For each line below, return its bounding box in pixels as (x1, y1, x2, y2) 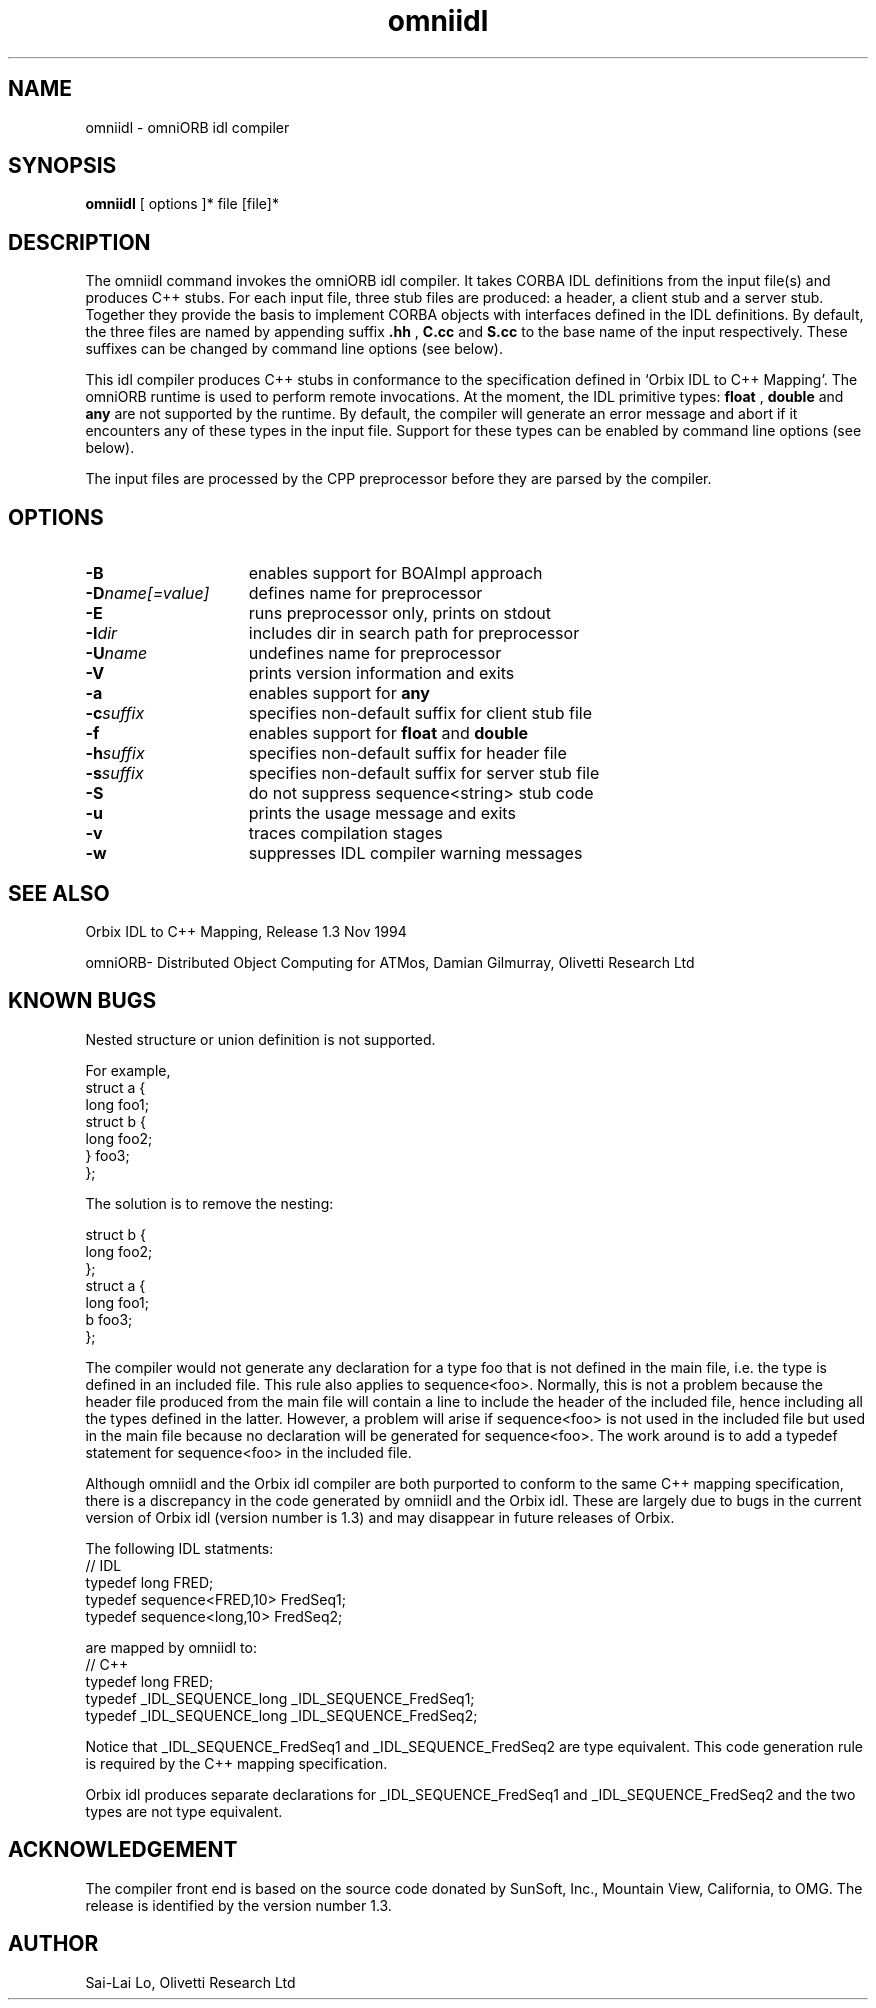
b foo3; (85, 1310, 133, 1328)
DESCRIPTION (8, 229, 151, 255)
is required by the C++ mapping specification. (85, 1754, 388, 1772)
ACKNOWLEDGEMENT (8, 1837, 238, 1863)
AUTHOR (8, 1931, 99, 1957)
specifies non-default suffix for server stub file (248, 763, 600, 784)
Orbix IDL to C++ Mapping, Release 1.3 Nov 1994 (85, 922, 407, 940)
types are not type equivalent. (85, 1802, 283, 1820)
